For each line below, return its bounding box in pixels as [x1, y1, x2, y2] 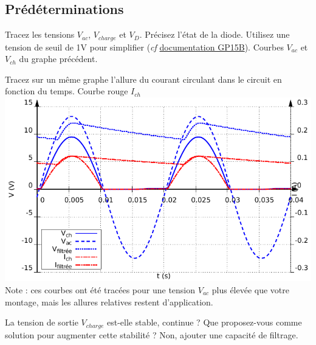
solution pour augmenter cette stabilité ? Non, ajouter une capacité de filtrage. [5, 328, 298, 341]
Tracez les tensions [5, 28, 75, 41]
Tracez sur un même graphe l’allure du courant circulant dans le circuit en [5, 72, 282, 85]
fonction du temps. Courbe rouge [5, 85, 128, 97]
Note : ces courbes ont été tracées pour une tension [5, 284, 196, 296]
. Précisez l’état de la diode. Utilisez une [139, 28, 290, 41]
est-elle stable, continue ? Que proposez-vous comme [106, 316, 302, 329]
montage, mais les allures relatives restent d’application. [5, 295, 213, 308]
